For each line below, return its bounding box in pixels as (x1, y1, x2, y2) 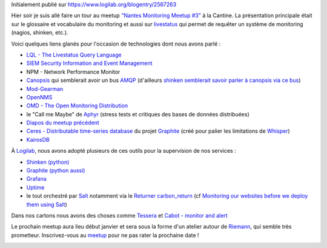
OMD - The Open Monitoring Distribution (26, 102, 128, 109)
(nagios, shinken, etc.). (11, 29, 68, 36)
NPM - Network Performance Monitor (26, 68, 121, 75)
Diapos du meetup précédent (26, 119, 99, 127)
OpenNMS (26, 93, 53, 101)
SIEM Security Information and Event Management (26, 59, 153, 67)
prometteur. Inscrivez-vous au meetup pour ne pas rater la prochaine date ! (11, 231, 199, 239)
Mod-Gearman (26, 85, 64, 92)
